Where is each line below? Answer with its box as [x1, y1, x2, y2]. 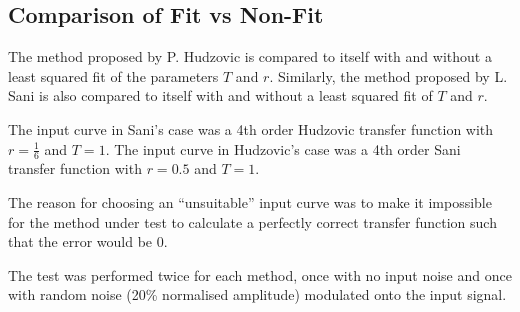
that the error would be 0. [8, 231, 168, 252]
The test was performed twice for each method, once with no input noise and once [8, 264, 512, 285]
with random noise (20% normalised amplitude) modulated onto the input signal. [8, 284, 507, 305]
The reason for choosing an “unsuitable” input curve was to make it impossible [8, 192, 492, 212]
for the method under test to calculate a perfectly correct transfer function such [8, 211, 497, 232]
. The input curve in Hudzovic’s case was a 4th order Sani [105, 138, 461, 159]
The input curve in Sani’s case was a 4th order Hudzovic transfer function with [8, 118, 494, 139]
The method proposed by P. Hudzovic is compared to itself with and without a [8, 46, 492, 67]
